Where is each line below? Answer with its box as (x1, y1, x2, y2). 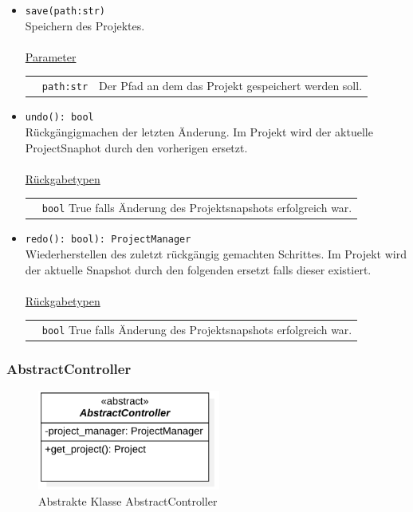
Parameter (25, 48, 77, 65)
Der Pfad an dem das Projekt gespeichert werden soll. (99, 77, 363, 94)
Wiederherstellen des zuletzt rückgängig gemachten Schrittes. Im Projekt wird (25, 245, 407, 262)
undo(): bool (25, 112, 94, 124)
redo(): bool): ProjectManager (25, 234, 191, 246)
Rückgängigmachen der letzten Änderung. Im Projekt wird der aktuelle (25, 124, 373, 140)
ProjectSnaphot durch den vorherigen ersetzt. (25, 139, 248, 156)
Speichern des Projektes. (25, 17, 145, 33)
